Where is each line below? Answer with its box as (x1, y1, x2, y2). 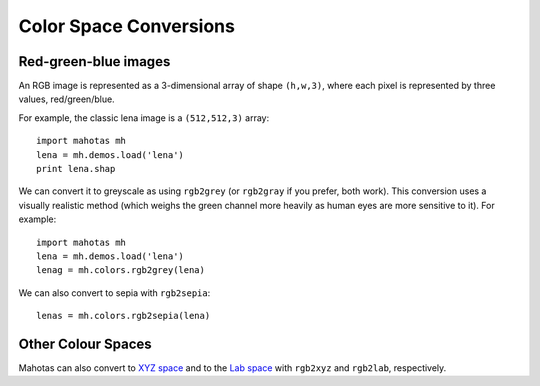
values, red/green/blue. (18, 93, 115, 105)
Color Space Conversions (18, 15, 235, 37)
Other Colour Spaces (18, 335, 152, 352)
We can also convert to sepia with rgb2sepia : (18, 286, 211, 299)
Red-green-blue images (18, 53, 171, 70)
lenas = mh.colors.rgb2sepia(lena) (36, 310, 211, 322)
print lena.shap (36, 163, 116, 175)
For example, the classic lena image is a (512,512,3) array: (18, 111, 270, 124)
